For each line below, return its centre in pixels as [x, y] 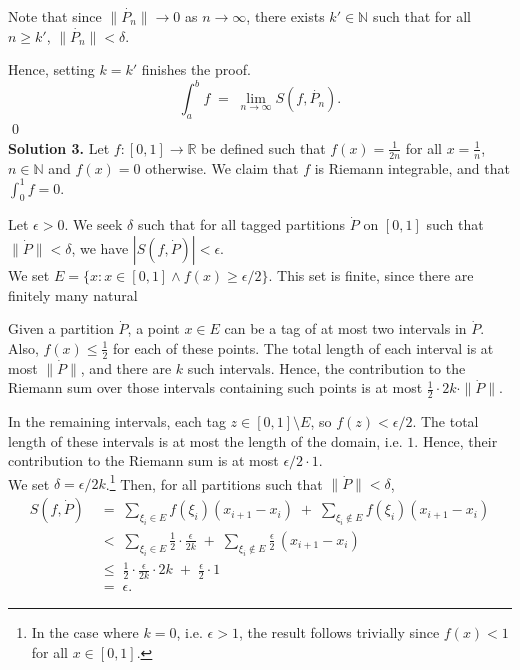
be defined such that [263, 147]
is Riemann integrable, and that [412, 167]
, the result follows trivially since [339, 632]
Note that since [55, 16]
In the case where [85, 632]
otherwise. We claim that [222, 167]
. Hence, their [456, 440]
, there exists [285, 16]
